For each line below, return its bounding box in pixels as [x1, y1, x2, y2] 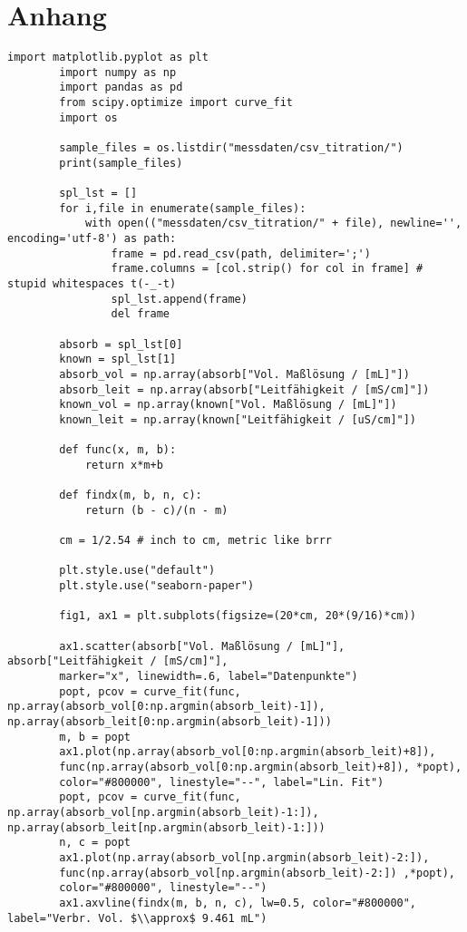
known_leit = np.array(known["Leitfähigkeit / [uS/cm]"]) [59, 413, 417, 426]
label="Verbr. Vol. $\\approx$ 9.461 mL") [7, 911, 268, 925]
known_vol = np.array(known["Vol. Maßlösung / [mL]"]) [59, 398, 397, 412]
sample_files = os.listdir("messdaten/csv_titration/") [59, 141, 404, 155]
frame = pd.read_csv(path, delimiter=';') [111, 247, 371, 260]
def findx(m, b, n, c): [59, 489, 202, 502]
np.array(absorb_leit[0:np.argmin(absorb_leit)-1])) [7, 715, 332, 728]
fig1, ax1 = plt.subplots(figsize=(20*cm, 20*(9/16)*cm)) [59, 609, 417, 623]
